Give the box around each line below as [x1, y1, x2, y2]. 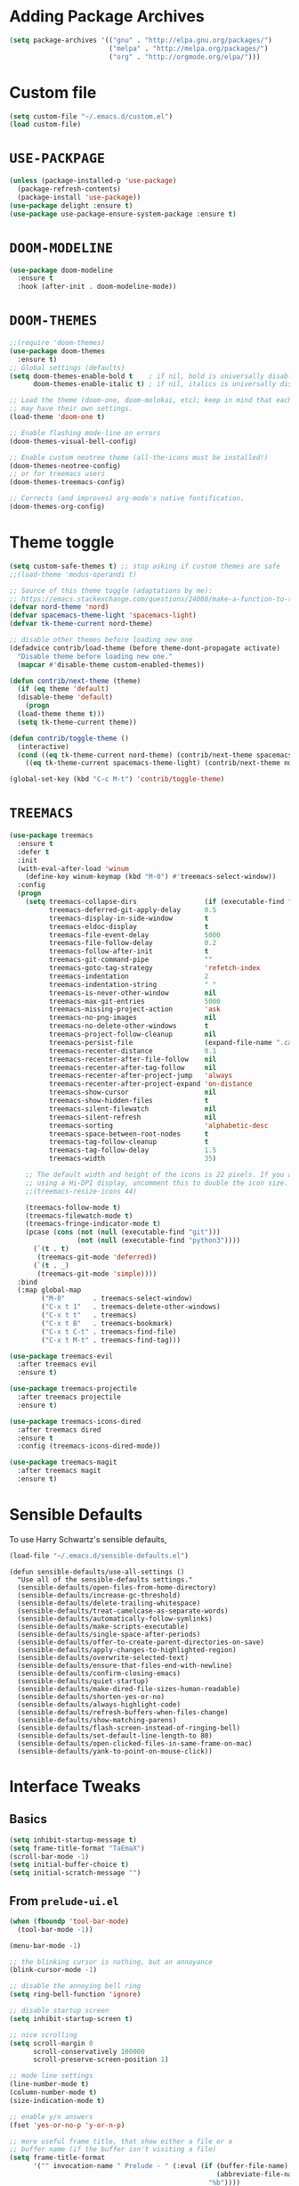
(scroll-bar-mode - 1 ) [9, 1852, 90, 1861]
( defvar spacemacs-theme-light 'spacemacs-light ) [9, 611, 198, 620]
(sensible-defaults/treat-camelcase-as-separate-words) [17, 1607, 229, 1615]
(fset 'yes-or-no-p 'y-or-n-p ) [9, 2120, 125, 2130]
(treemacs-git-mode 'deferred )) [36, 1253, 158, 1261]
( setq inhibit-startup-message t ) [9, 1835, 138, 1845]
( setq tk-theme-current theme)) [17, 718, 138, 727]
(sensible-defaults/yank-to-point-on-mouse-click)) [17, 1746, 214, 1755]
